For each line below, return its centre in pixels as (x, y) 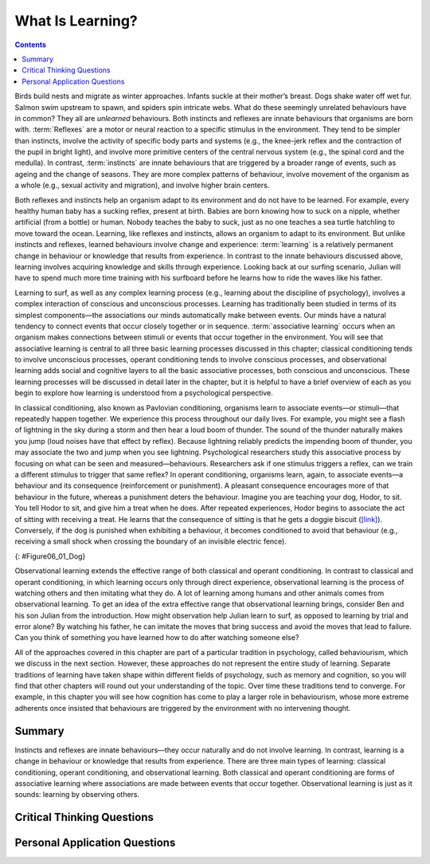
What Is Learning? (76, 21)
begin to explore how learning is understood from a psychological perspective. (144, 393)
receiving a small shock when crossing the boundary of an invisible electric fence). (150, 541)
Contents (31, 45)
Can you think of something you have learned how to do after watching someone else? (157, 638)
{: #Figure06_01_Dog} (50, 556)
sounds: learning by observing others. (77, 795)
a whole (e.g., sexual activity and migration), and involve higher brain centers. (142, 185)
